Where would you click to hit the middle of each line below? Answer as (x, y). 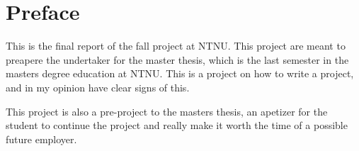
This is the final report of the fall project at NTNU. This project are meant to (176, 46)
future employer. (41, 139)
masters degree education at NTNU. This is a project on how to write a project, (180, 73)
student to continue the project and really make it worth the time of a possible (177, 125)
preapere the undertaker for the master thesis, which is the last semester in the (177, 59)
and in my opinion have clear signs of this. (98, 87)
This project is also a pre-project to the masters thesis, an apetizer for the (167, 111)
